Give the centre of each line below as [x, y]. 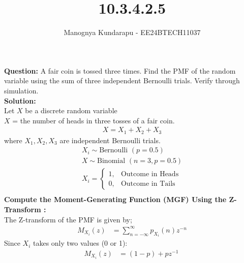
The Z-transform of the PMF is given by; [68, 219]
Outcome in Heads [150, 174]
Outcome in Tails [148, 184]
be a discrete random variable [71, 110]
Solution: [20, 100]
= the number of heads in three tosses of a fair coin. [94, 120]
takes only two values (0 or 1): [80, 243]
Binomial [111, 161]
